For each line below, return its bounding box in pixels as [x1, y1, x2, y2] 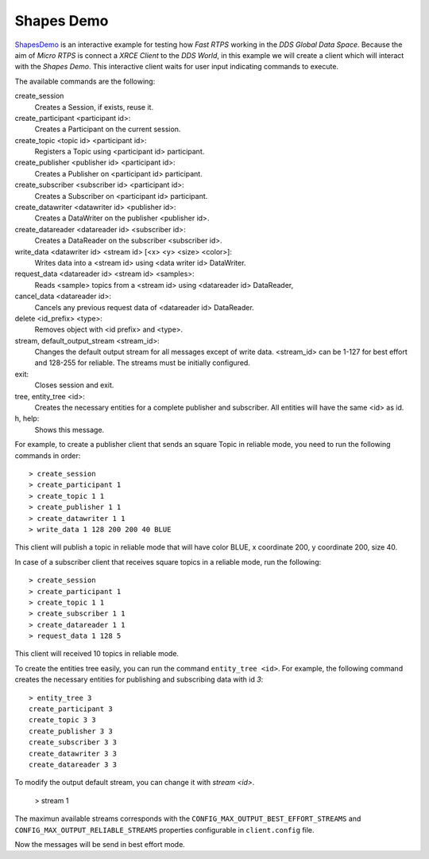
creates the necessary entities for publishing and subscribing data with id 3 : [14, 674, 264, 684]
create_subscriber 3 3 [29, 738, 118, 747]
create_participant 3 [29, 705, 113, 713]
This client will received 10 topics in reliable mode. [14, 649, 179, 659]
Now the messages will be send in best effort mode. [14, 839, 186, 849]
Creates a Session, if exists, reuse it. [34, 102, 154, 111]
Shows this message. [34, 425, 105, 434]
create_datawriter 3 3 [29, 748, 118, 758]
